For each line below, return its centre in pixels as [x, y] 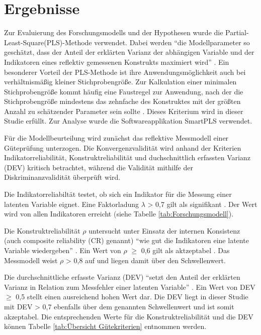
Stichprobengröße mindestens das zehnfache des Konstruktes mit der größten [122, 101]
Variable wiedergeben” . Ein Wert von [63, 250]
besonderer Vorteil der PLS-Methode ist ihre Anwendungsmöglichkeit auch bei [125, 72]
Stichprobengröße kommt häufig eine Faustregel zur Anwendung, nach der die [124, 91]
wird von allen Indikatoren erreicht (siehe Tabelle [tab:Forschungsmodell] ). [119, 214]
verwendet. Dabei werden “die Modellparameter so [172, 42]
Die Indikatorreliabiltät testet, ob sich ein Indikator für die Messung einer [118, 194]
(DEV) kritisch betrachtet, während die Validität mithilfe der [99, 167]
